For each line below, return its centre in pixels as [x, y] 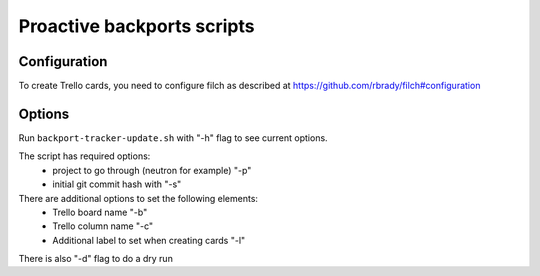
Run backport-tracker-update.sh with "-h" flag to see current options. [173, 137]
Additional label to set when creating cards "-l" [149, 240]
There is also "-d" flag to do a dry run [96, 259]
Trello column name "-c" [103, 226]
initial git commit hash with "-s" [117, 184]
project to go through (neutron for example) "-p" [152, 170]
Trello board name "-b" [100, 212]
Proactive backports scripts [136, 26]
